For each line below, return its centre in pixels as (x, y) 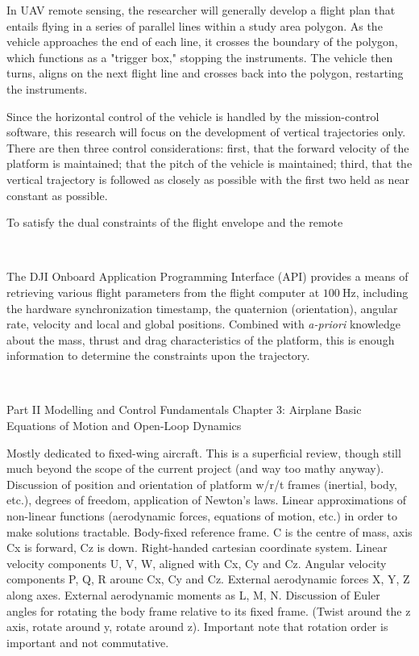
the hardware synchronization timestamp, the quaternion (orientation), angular (202, 308)
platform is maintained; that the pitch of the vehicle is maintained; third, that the (209, 163)
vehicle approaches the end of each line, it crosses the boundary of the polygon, (202, 42)
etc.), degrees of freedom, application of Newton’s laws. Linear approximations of (207, 500)
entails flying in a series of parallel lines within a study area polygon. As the (195, 25)
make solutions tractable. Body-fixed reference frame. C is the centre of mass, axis (209, 531)
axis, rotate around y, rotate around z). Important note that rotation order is (197, 627)
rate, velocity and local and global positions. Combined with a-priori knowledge (203, 324)
